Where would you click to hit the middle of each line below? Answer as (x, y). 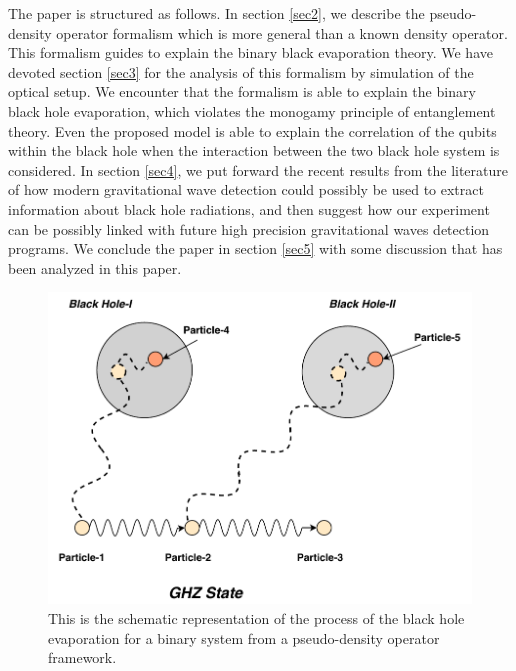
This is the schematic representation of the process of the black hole (256, 617)
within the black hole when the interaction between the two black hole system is (254, 150)
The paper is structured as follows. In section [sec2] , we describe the (216, 13)
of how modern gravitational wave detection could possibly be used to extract (246, 189)
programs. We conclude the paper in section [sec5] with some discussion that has (255, 248)
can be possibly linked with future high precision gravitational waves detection (249, 228)
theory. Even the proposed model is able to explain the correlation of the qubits (252, 130)
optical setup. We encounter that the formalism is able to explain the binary (242, 91)
